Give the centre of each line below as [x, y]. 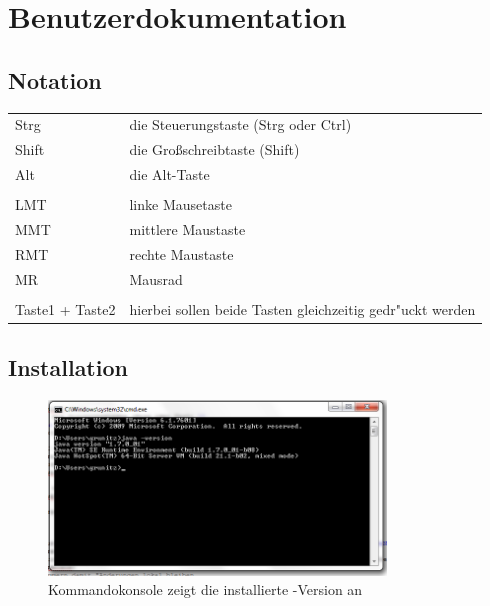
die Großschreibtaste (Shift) [214, 149]
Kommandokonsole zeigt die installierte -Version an [205, 589]
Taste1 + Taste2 [65, 308]
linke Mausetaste [180, 204]
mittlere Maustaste [187, 228]
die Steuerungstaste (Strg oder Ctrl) [240, 124]
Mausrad [156, 278]
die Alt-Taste [169, 174]
